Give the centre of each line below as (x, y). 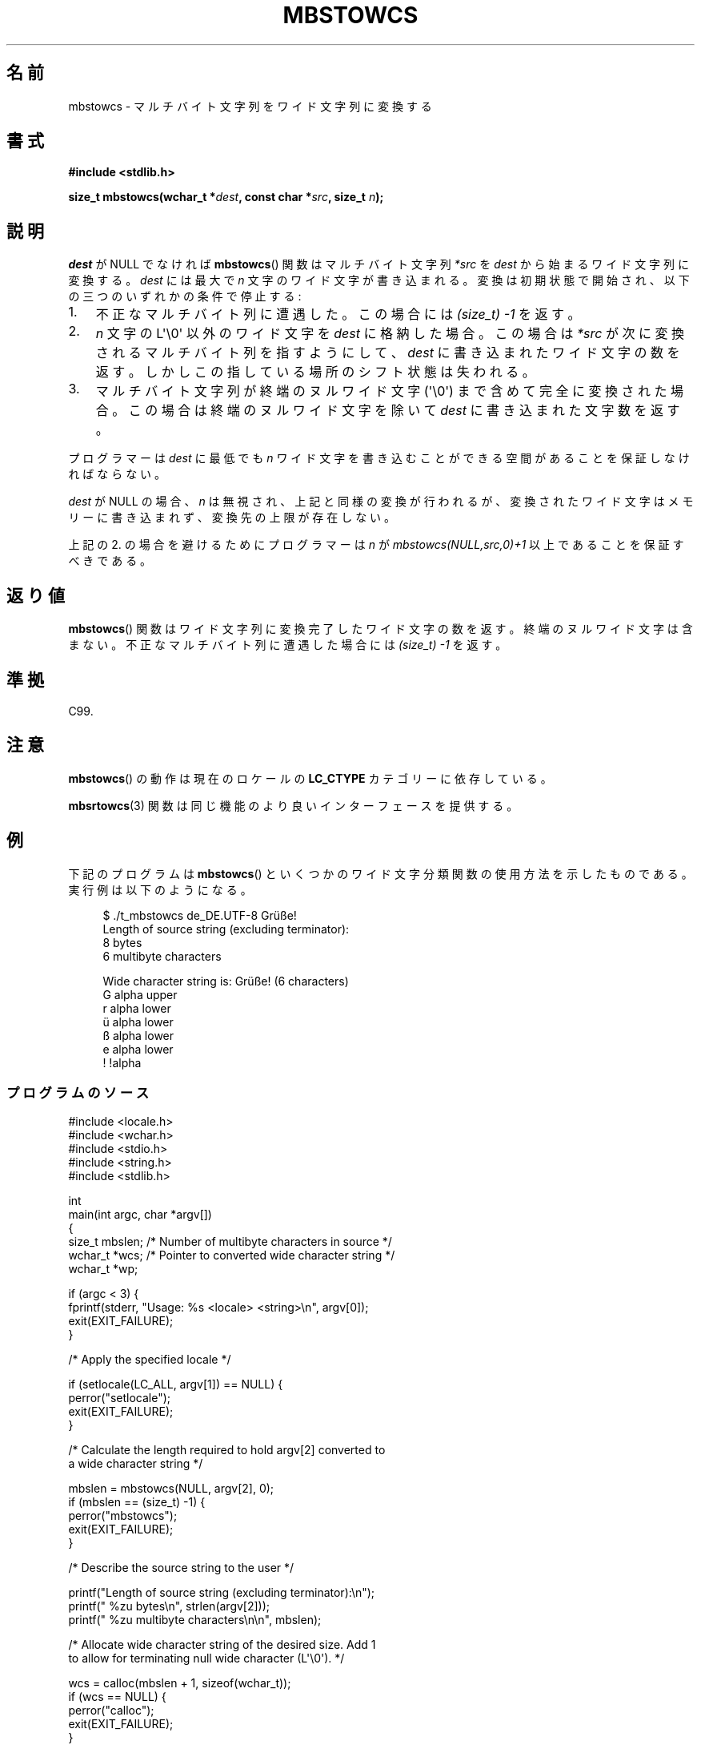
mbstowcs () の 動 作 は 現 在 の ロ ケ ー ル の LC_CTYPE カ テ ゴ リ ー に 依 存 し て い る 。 (310, 778)
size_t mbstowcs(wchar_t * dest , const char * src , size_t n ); (226, 197)
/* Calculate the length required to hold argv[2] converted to (227, 1450)
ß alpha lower (138, 1035)
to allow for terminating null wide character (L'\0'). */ (206, 1658)
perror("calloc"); (111, 1711)
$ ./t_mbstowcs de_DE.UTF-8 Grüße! (200, 915)
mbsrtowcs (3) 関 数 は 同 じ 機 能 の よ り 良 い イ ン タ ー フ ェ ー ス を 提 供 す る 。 (293, 805)
